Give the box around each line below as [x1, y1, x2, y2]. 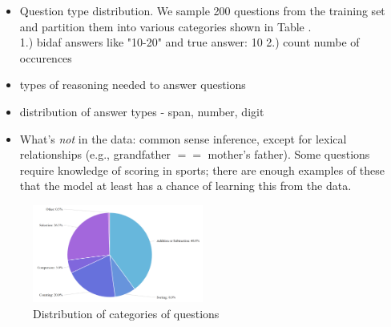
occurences [19, 49, 72, 66]
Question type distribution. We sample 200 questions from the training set [19, 2, 385, 18]
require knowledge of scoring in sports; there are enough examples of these [19, 161, 385, 178]
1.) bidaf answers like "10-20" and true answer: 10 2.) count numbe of [19, 34, 360, 50]
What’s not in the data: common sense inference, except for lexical [19, 130, 347, 147]
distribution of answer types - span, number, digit [19, 103, 264, 119]
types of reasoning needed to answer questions [19, 76, 246, 93]
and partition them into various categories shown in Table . [19, 18, 312, 34]
